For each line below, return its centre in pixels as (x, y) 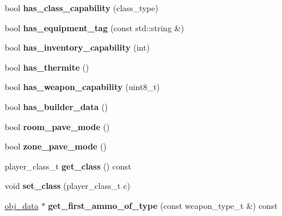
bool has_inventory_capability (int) (77, 47)
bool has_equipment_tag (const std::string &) (94, 27)
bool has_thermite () (47, 67)
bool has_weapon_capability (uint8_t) (82, 87)
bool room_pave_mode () (57, 126)
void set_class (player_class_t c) (68, 186)
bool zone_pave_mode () (56, 146)
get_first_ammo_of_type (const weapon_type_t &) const (163, 205)
